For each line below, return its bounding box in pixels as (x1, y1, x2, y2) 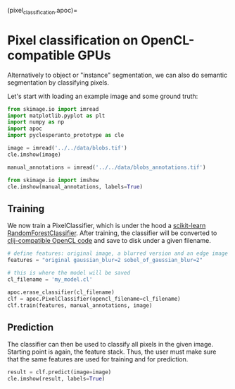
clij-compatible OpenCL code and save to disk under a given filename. (7, 237, 211, 245)
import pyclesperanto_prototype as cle (7, 132, 125, 139)
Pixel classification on (7, 32, 139, 48)
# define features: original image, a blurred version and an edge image (7, 250, 229, 257)
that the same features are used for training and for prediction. (7, 355, 189, 364)
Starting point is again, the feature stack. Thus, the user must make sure (7, 347, 217, 356)
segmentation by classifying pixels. (7, 78, 109, 87)
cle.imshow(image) (7, 151, 61, 158)
